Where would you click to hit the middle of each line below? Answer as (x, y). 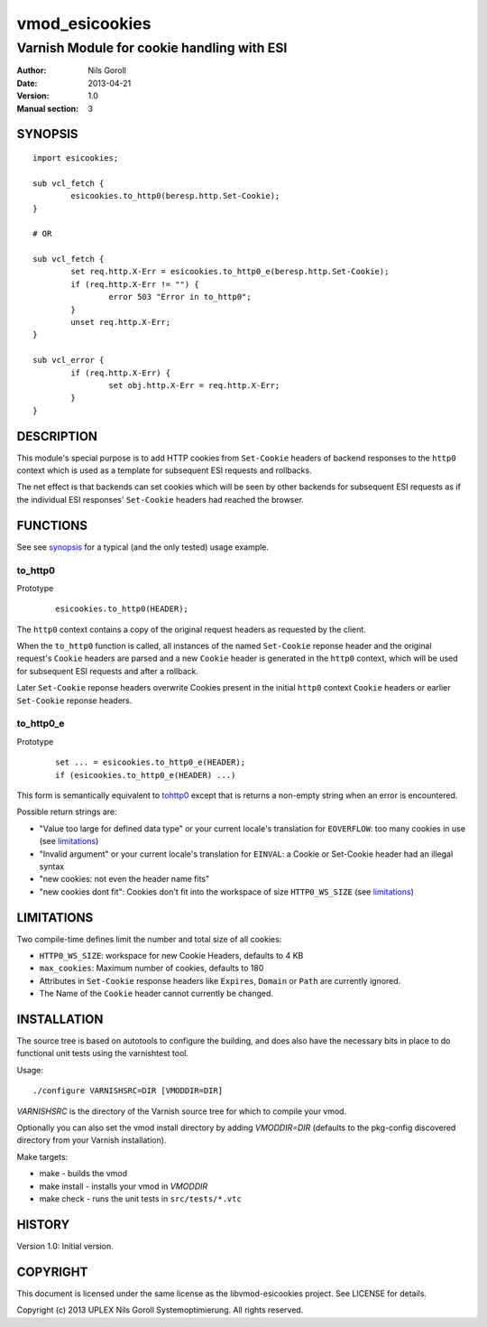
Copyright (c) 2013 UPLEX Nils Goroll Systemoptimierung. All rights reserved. (160, 1310)
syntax (52, 866)
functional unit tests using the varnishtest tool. (103, 1053)
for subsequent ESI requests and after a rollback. (107, 671)
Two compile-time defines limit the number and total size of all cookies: (149, 939)
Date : (27, 83)
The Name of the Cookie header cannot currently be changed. (156, 994)
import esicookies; (76, 158)
